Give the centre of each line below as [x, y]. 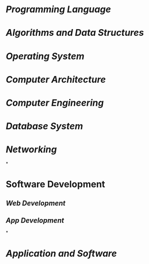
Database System [44, 126]
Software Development [56, 184]
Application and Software [62, 253]
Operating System [45, 56]
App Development [35, 221]
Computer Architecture [56, 79]
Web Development [36, 203]
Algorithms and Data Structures [75, 33]
